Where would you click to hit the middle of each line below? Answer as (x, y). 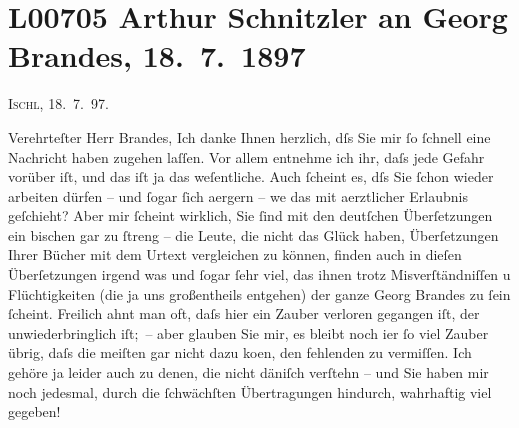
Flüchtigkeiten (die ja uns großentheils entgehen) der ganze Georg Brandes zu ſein (259, 293)
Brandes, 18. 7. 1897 (157, 55)
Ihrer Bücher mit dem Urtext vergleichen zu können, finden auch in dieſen (235, 254)
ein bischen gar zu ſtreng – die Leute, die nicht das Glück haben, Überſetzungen (253, 234)
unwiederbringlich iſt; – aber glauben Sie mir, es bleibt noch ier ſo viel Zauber (248, 332)
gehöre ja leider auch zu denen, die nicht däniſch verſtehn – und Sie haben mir (248, 372)
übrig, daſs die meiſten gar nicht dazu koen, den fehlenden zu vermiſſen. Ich (240, 352)
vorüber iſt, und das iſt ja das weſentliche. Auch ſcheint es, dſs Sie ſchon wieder (251, 176)
